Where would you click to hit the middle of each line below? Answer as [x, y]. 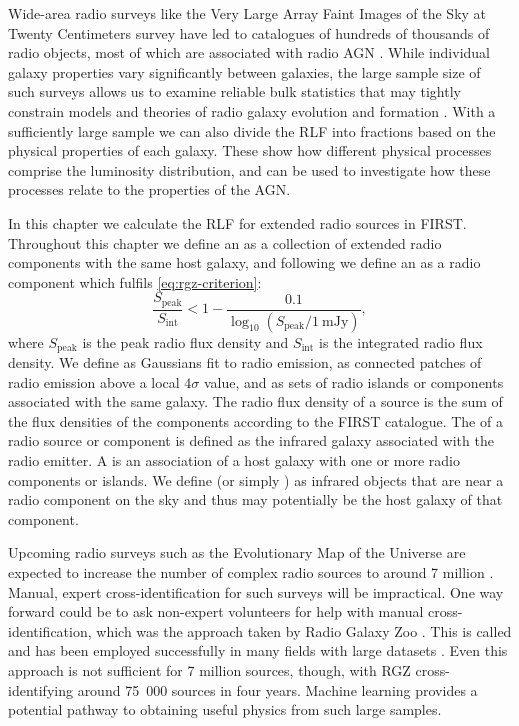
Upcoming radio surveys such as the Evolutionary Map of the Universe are [237, 552]
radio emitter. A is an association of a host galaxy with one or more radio [234, 460]
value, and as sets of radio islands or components [354, 381]
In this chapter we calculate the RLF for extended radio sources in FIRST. [237, 222]
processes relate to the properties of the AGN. [149, 189]
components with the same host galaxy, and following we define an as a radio [244, 262]
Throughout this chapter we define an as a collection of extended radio [225, 242]
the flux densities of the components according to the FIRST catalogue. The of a [255, 420]
